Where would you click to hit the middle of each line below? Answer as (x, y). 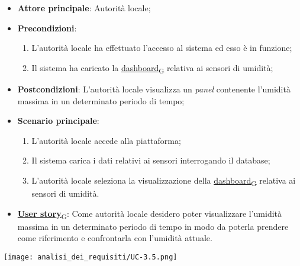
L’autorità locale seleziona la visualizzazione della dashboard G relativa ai (164, 181)
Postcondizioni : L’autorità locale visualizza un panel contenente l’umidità (154, 89)
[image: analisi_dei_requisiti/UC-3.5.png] (91, 257)
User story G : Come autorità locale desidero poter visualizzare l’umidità (150, 214)
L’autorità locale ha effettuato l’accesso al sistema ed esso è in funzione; (162, 48)
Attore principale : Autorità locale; (84, 8)
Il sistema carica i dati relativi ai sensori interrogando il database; (151, 160)
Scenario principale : (58, 121)
